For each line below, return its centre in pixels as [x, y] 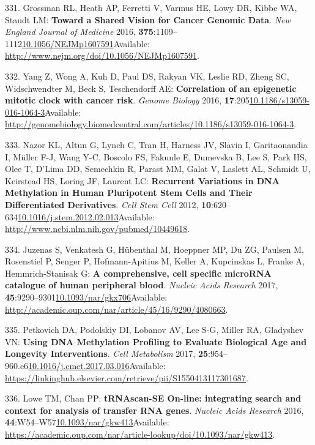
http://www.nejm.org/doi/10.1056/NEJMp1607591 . [102, 55]
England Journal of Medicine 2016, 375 [79, 32]
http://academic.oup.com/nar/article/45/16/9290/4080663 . [117, 309]
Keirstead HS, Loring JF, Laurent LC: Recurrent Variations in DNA [142, 180]
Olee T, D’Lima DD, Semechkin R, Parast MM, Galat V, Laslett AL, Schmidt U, [158, 169]
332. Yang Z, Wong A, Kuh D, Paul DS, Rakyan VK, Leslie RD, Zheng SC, [147, 76]
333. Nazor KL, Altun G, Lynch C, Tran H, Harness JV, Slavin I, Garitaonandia [156, 144]
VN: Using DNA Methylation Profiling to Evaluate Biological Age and [156, 341]
